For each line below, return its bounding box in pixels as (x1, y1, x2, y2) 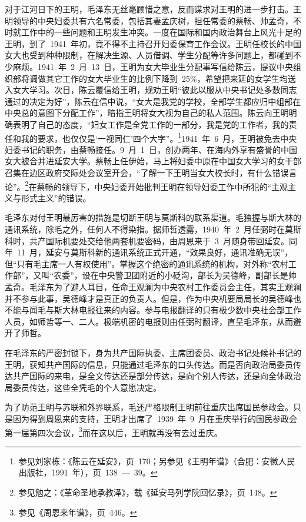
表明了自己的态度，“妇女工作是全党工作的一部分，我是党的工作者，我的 (12, 118, 289, 130)
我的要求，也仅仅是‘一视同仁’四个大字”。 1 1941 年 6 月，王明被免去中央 (21, 130, 297, 144)
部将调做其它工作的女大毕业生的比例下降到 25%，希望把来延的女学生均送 (12, 72, 296, 84)
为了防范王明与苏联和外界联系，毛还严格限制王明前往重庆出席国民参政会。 (5, 401, 293, 413)
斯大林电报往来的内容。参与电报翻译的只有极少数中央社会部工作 (54, 304, 301, 316)
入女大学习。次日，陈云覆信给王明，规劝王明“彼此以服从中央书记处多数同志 (5, 84, 297, 96)
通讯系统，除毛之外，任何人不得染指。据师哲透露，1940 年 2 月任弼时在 (5, 223, 285, 235)
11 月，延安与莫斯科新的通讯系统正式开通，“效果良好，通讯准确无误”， (16, 246, 293, 258)
